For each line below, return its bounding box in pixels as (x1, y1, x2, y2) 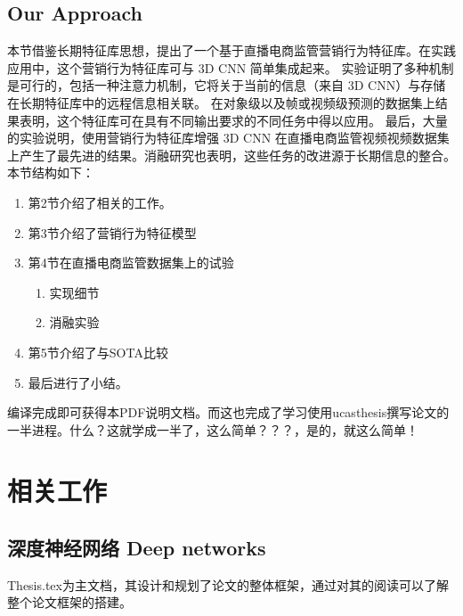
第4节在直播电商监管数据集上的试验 (28, 253, 234, 272)
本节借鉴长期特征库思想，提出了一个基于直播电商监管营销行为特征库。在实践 (7, 41, 456, 60)
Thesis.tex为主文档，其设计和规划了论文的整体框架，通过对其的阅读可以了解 (7, 575, 449, 594)
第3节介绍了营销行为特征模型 (28, 223, 197, 242)
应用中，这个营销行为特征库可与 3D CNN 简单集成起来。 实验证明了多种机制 (7, 58, 454, 77)
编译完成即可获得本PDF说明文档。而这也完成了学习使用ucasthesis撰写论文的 (7, 403, 450, 422)
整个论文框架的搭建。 (7, 593, 132, 612)
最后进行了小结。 (28, 373, 128, 391)
